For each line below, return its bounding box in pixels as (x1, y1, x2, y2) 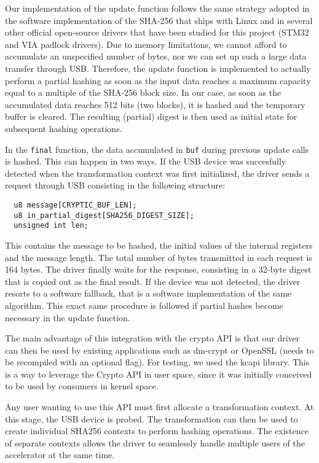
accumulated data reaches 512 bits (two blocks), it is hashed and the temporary (5, 98, 305, 111)
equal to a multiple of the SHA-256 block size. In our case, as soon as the (5, 86, 282, 99)
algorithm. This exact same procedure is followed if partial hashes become (5, 298, 283, 311)
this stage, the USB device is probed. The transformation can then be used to (5, 412, 298, 425)
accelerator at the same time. (5, 448, 115, 461)
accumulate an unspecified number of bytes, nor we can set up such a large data (5, 50, 307, 63)
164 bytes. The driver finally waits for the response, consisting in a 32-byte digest (5, 263, 312, 276)
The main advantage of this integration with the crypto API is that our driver (5, 332, 300, 344)
